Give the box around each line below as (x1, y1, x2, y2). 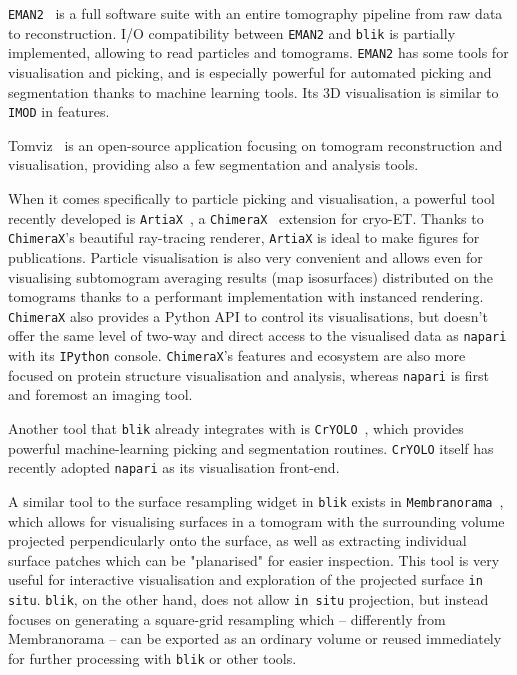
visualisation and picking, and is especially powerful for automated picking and (8, 61, 492, 82)
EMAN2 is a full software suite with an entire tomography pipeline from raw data (8, 3, 503, 23)
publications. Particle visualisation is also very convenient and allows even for (8, 246, 483, 267)
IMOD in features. (8, 101, 110, 122)
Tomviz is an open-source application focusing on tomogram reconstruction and (8, 134, 503, 155)
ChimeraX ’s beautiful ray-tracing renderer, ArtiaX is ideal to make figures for (8, 227, 480, 248)
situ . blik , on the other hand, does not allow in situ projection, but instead (8, 588, 489, 609)
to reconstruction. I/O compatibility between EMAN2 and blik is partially (8, 22, 456, 43)
